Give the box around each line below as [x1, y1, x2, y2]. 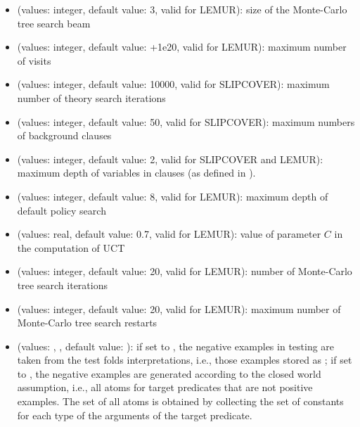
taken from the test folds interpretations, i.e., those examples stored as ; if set [17, 352, 352, 367]
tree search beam [17, 15, 91, 30]
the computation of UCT [17, 240, 125, 255]
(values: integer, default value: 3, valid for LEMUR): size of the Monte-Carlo [17, 2, 347, 16]
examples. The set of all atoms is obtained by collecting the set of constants [17, 394, 344, 409]
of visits [17, 53, 51, 68]
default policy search [17, 203, 106, 217]
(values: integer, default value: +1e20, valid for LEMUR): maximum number [17, 39, 347, 54]
